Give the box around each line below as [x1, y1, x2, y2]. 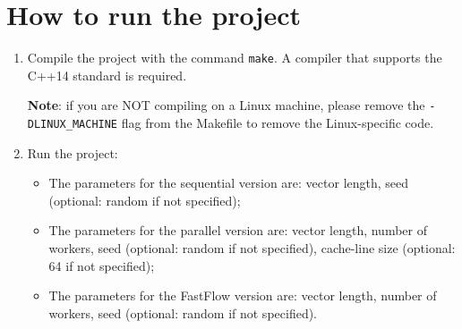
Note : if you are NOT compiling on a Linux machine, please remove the [27, 96, 425, 114]
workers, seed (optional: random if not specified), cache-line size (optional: [48, 239, 456, 257]
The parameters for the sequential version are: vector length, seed [48, 173, 409, 192]
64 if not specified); [48, 256, 155, 274]
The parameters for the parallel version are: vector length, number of [48, 221, 428, 240]
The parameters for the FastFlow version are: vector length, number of [48, 286, 437, 305]
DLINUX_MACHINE [27, 118, 118, 131]
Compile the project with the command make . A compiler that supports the [27, 48, 442, 67]
